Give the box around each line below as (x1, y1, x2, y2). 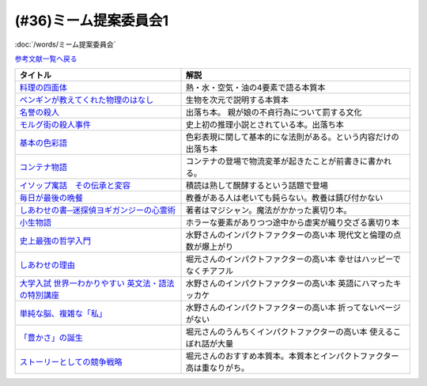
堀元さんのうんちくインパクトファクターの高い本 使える (185, 327, 394, 338)
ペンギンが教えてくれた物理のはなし (19, 95, 154, 106)
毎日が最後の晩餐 (19, 192, 83, 203)
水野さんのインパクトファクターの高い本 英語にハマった (185, 278, 394, 289)
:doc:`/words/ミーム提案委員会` (14, 40, 116, 49)
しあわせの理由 (19, 259, 75, 271)
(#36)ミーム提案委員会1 (14, 12, 169, 29)
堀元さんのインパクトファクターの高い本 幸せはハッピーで (185, 254, 401, 265)
